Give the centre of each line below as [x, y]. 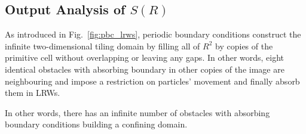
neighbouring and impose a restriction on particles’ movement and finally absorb [152, 81]
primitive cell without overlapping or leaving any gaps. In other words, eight [145, 57]
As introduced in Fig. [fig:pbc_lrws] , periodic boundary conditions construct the [153, 34]
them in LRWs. [33, 93]
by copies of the [244, 46]
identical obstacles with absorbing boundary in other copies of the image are [145, 69]
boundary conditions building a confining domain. [96, 124]
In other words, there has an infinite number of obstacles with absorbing [137, 112]
